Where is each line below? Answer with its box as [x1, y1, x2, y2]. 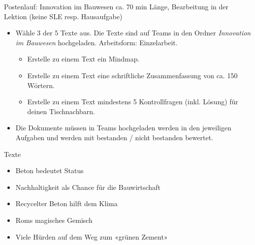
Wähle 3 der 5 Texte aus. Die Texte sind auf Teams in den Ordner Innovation [15, 28, 251, 38]
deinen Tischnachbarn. [27, 106, 96, 116]
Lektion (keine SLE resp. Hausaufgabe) [4, 11, 123, 21]
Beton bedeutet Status [15, 165, 84, 176]
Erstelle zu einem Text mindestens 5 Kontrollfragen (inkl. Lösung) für [27, 96, 238, 107]
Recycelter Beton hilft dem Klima [15, 198, 118, 209]
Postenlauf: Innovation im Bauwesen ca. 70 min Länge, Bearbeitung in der [4, 1, 229, 11]
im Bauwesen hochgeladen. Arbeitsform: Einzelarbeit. [15, 37, 178, 47]
